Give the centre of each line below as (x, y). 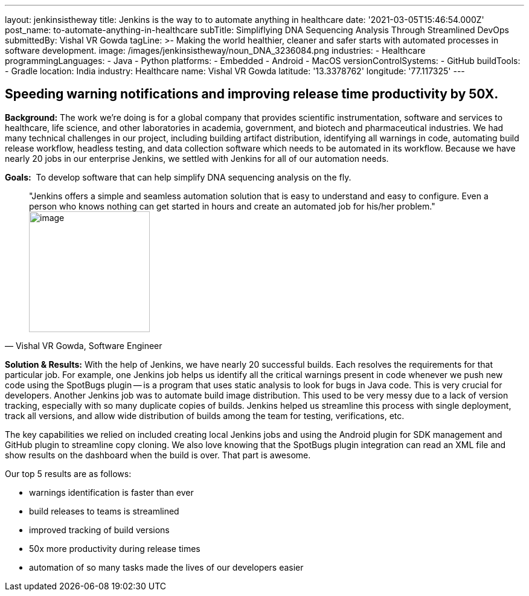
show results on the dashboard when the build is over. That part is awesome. (158, 455)
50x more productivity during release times (115, 548)
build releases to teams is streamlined (104, 511)
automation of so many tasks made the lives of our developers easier (166, 567)
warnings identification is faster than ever (111, 492)
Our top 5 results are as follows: (68, 473)
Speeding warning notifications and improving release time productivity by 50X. (252, 94)
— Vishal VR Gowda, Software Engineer (84, 345)
